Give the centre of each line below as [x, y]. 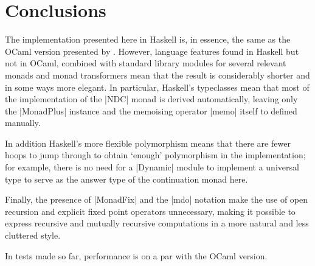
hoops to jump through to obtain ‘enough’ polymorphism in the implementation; [155, 155]
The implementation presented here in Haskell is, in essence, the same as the [148, 39]
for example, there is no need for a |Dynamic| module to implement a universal [152, 167]
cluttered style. [33, 235]
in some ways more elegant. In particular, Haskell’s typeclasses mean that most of [157, 87]
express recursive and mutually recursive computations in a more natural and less [157, 223]
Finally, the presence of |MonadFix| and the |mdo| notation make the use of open [157, 199]
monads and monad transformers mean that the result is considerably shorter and [157, 75]
